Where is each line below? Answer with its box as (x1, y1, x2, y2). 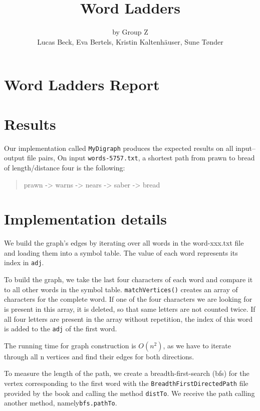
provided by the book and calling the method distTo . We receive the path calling (4, 387, 255, 398)
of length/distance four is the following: (4, 162, 125, 172)
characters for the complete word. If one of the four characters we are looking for (4, 294, 252, 304)
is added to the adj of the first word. (4, 323, 117, 334)
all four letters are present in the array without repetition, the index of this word (4, 313, 253, 324)
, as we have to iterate (163, 340, 231, 350)
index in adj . (4, 257, 44, 268)
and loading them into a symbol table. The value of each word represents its (4, 247, 238, 258)
